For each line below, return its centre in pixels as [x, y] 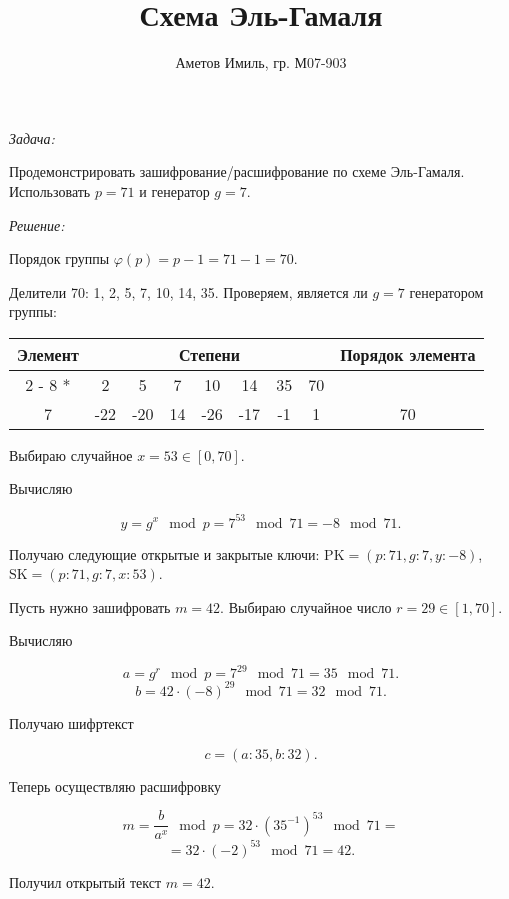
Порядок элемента [408, 354]
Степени [209, 354]
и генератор [174, 190]
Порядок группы [59, 258]
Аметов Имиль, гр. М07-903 [261, 62]
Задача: [32, 137]
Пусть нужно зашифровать [90, 606]
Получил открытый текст [85, 881]
